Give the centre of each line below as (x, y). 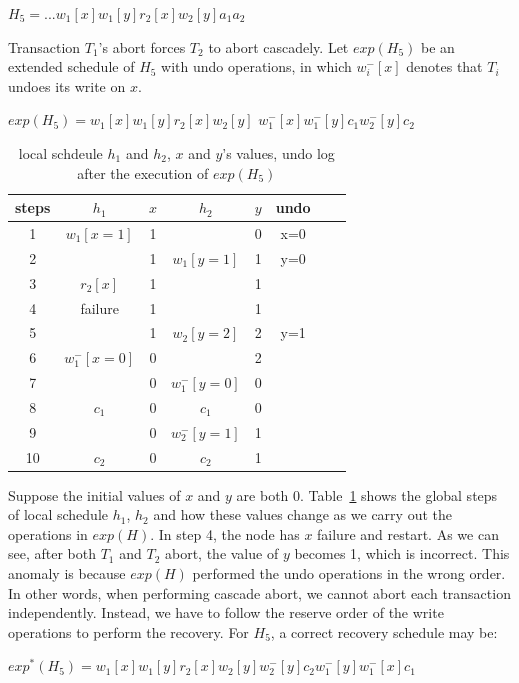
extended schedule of (71, 66)
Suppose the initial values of (94, 494)
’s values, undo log (278, 152)
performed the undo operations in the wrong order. (349, 573)
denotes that (444, 66)
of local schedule (58, 514)
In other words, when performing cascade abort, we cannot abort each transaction (259, 592)
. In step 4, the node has (225, 533)
